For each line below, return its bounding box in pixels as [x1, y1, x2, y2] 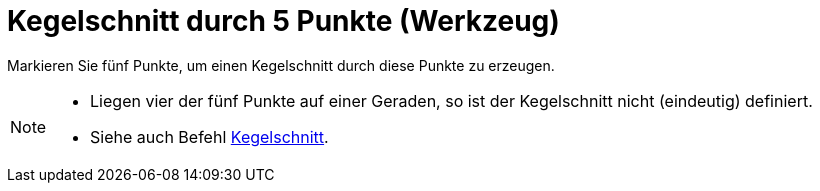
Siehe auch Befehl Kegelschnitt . [90, 126, 329, 147]
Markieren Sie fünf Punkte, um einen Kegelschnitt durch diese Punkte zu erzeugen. [7, 56, 555, 74]
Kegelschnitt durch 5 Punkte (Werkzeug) [7, 4, 560, 38]
